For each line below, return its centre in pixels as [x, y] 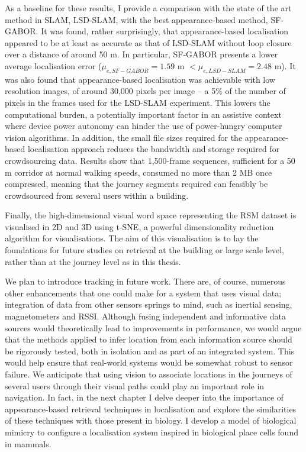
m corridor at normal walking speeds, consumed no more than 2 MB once [138, 172]
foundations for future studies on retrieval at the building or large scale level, [144, 250]
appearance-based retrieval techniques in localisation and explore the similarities [151, 409]
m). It [285, 65]
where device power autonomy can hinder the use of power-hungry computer [144, 126]
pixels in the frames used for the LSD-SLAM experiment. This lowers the [138, 102]
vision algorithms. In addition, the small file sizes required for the [124, 137]
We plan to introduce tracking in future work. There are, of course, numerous [145, 281]
